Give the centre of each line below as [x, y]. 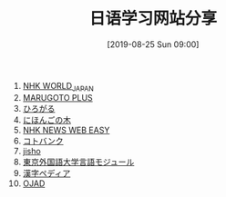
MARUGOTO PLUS [57, 97]
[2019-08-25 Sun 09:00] [153, 44]
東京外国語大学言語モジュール [78, 162]
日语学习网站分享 [153, 19]
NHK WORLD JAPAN [58, 87]
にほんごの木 [46, 120]
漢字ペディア [46, 172]
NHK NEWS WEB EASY [66, 130]
